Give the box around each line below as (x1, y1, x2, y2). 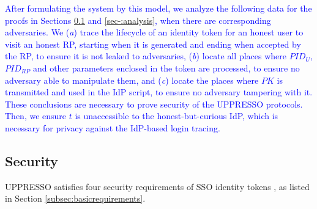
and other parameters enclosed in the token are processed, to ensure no (32, 61, 300, 74)
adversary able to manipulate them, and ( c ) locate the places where (5, 73, 259, 86)
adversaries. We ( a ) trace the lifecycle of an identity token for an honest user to (5, 26, 304, 38)
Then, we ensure (5, 109, 67, 122)
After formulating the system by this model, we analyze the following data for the (5, 2, 312, 14)
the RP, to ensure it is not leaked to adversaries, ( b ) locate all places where (5, 50, 287, 62)
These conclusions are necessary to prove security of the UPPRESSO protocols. (5, 97, 303, 110)
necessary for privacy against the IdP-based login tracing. (5, 121, 220, 134)
